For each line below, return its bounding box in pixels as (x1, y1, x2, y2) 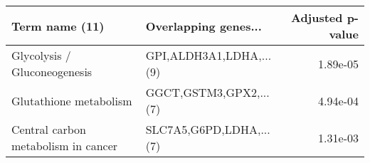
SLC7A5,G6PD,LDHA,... (145, 121, 270, 137)
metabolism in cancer (11, 137, 118, 154)
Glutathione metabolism (11, 92, 132, 109)
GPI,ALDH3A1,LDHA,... (145, 47, 272, 63)
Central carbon (11, 121, 86, 137)
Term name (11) (11, 17, 105, 34)
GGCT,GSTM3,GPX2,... (145, 84, 270, 100)
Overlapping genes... (145, 17, 262, 34)
